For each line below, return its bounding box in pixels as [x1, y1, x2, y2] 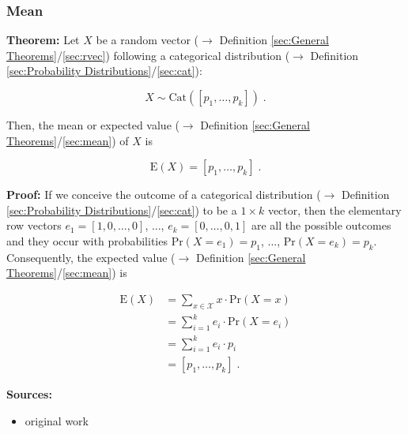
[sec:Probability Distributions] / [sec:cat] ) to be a [6, 201, 237, 218]
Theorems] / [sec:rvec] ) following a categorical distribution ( [6, 47, 290, 63]
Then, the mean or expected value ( [6, 117, 179, 133]
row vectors [6, 217, 62, 234]
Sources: [6, 386, 52, 402]
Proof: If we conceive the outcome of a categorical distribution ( [6, 186, 321, 203]
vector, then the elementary [267, 201, 402, 218]
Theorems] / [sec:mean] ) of [6, 132, 129, 148]
